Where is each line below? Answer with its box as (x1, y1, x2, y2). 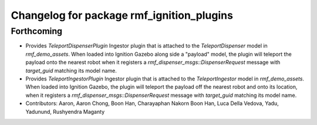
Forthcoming (11, 26, 63, 36)
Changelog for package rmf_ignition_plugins (11, 9, 233, 22)
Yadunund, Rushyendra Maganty (25, 108, 105, 115)
